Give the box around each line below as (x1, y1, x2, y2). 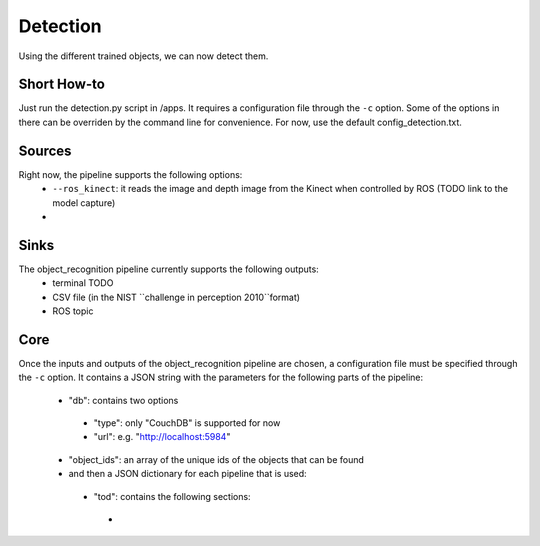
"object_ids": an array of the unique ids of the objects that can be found (68, 453, 365, 465)
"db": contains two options (68, 394, 179, 406)
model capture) (52, 196, 116, 209)
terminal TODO (52, 277, 114, 289)
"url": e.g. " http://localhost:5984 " (93, 431, 231, 443)
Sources (18, 142, 72, 159)
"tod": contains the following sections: (93, 490, 251, 502)
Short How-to (18, 76, 105, 93)
